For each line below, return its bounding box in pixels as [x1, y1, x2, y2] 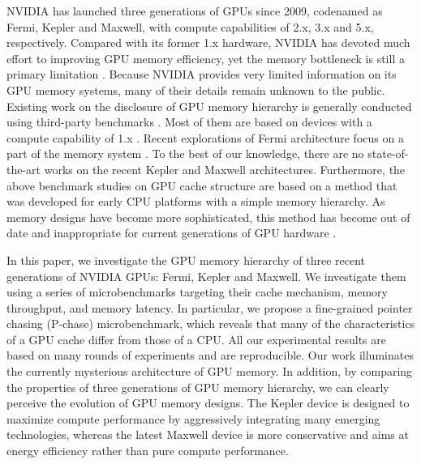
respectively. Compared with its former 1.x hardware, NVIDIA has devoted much [6, 34, 410, 51]
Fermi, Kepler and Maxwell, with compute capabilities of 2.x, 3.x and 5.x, [6, 18, 374, 35]
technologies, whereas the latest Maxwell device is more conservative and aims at [6, 426, 409, 443]
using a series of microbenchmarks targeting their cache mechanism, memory [6, 283, 388, 300]
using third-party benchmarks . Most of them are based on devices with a [6, 113, 372, 130]
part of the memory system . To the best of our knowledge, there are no [6, 145, 364, 162]
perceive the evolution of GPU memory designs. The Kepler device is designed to [6, 394, 410, 411]
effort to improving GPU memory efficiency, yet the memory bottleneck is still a [6, 49, 405, 66]
